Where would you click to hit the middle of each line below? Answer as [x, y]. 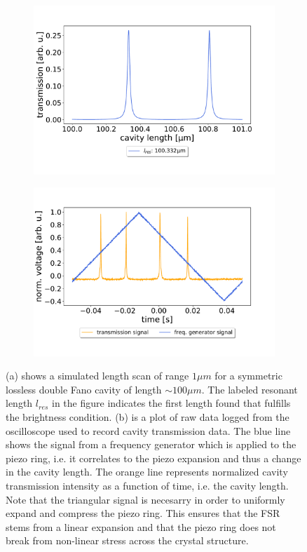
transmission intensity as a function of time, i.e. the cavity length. [147, 485]
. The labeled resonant [250, 389]
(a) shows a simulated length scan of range [97, 376]
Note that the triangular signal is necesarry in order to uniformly [145, 499]
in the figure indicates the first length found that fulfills [171, 403]
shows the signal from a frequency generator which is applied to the [151, 444]
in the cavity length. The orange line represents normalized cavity [147, 472]
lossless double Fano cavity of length [84, 389]
